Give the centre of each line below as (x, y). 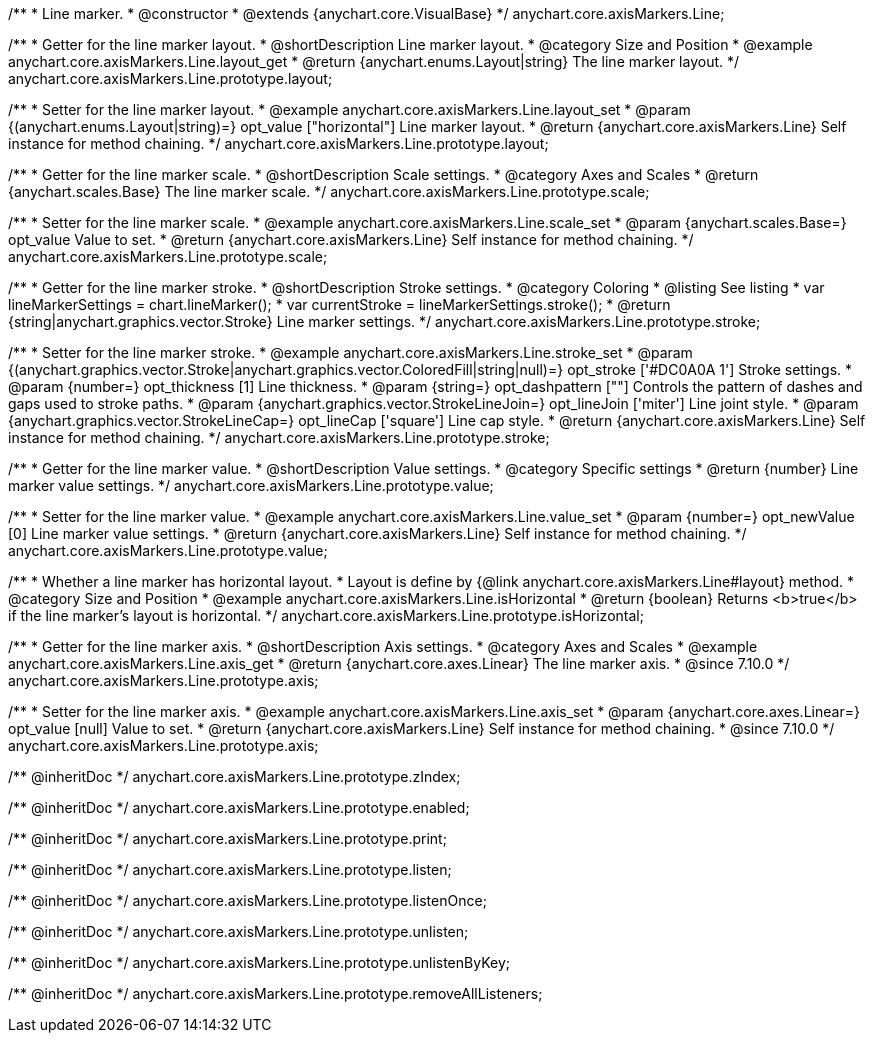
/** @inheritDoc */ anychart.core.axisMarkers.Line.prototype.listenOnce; (247, 900)
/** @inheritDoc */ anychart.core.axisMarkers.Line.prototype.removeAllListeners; (275, 993)
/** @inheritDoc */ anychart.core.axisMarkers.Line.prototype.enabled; (239, 807)
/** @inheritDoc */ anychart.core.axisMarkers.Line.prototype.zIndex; (234, 776)
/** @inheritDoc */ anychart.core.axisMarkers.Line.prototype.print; (227, 838)
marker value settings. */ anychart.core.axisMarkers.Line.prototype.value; (251, 485)
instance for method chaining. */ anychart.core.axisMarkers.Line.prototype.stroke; (279, 437)
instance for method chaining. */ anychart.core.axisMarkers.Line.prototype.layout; (278, 143)
